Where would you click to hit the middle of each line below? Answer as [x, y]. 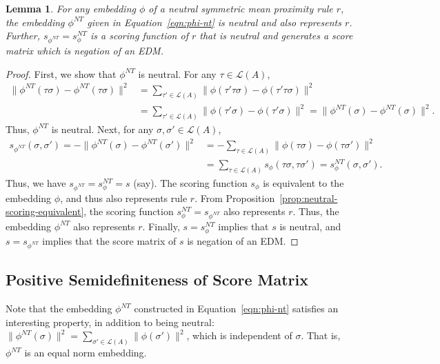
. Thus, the [316, 211]
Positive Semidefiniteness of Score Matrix [157, 280]
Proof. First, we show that [61, 73]
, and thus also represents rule [124, 198]
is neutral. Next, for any [102, 129]
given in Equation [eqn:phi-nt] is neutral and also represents [214, 22]
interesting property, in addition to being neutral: [110, 322]
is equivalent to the [303, 182]
